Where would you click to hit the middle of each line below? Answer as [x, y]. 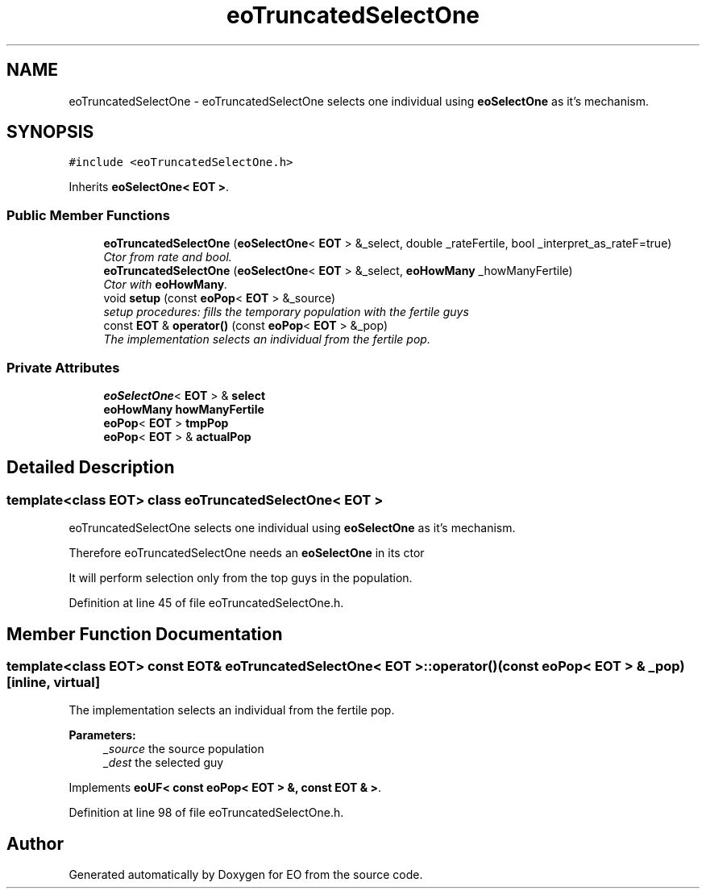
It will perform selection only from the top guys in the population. [241, 578]
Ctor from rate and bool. [168, 257]
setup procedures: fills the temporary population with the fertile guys [286, 312]
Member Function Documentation [145, 634]
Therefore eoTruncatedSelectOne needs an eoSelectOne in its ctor [247, 553]
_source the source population [184, 749]
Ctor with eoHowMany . [166, 285]
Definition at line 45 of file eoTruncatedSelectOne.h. [206, 603]
